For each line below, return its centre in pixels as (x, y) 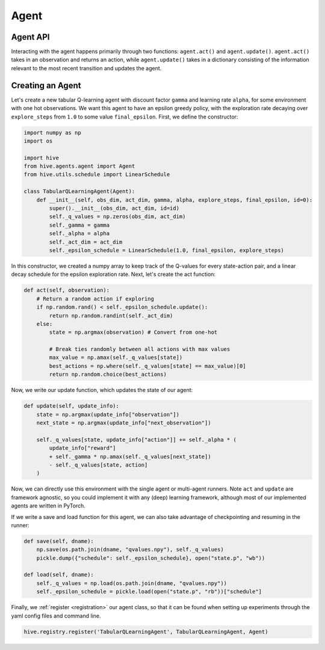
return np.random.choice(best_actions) (108, 375)
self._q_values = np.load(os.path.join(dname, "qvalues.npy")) (132, 583)
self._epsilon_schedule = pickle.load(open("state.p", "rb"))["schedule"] (149, 592)
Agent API (30, 37)
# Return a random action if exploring (95, 299)
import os (38, 141)
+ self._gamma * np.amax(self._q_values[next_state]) (130, 456)
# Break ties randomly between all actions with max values (140, 349)
